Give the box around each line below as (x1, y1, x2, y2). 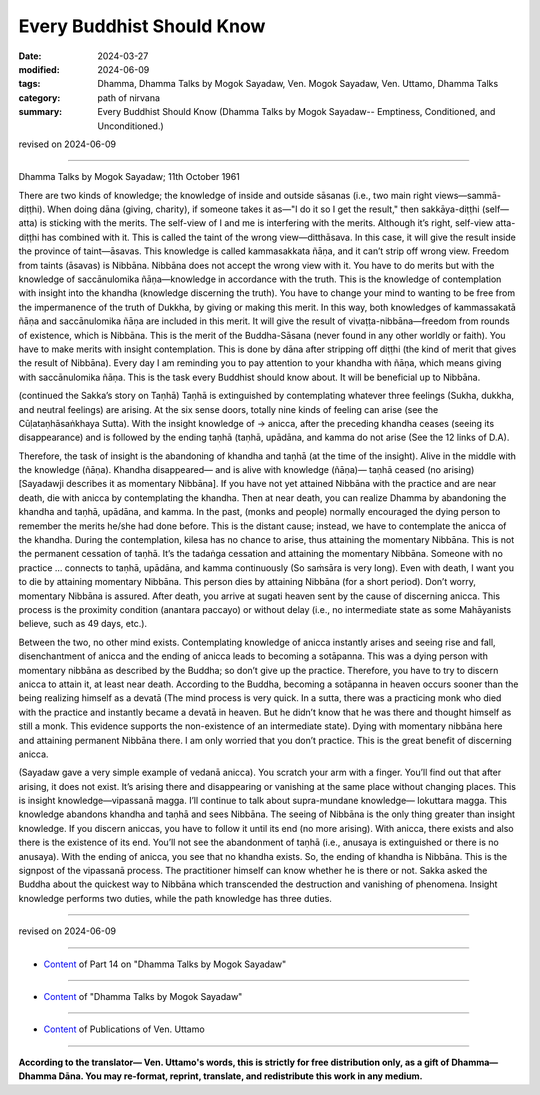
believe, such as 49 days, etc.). (18, 618, 148, 630)
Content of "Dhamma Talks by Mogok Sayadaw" (43, 990, 243, 1002)
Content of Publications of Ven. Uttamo (43, 1023, 205, 1035)
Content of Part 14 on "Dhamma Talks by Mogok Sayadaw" (43, 958, 287, 970)
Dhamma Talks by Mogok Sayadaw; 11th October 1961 (18, 171, 240, 183)
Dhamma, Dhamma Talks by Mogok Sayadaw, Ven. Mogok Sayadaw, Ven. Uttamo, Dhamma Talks (97, 78, 499, 90)
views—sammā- (434, 189, 502, 201)
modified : (18, 63, 60, 75)
